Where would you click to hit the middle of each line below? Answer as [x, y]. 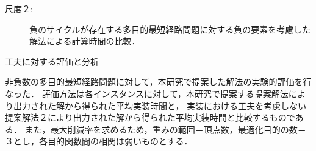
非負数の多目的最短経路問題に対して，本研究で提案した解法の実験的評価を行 [158, 82]
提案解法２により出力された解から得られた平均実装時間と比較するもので [150, 117]
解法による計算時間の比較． [85, 41]
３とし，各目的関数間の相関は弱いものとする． [99, 141]
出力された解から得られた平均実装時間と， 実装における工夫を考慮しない [160, 105]
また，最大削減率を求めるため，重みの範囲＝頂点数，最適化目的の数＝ [165, 129]
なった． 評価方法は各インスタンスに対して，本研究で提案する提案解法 [147, 93]
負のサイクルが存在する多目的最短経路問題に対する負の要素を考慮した [170, 29]
